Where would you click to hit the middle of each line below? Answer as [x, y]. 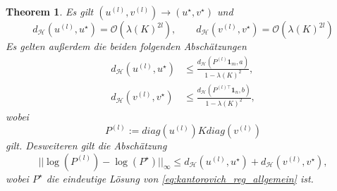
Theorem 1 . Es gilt [50, 11]
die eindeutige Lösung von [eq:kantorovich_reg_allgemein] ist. [180, 178]
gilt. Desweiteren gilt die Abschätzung [86, 146]
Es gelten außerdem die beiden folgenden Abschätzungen [126, 46]
